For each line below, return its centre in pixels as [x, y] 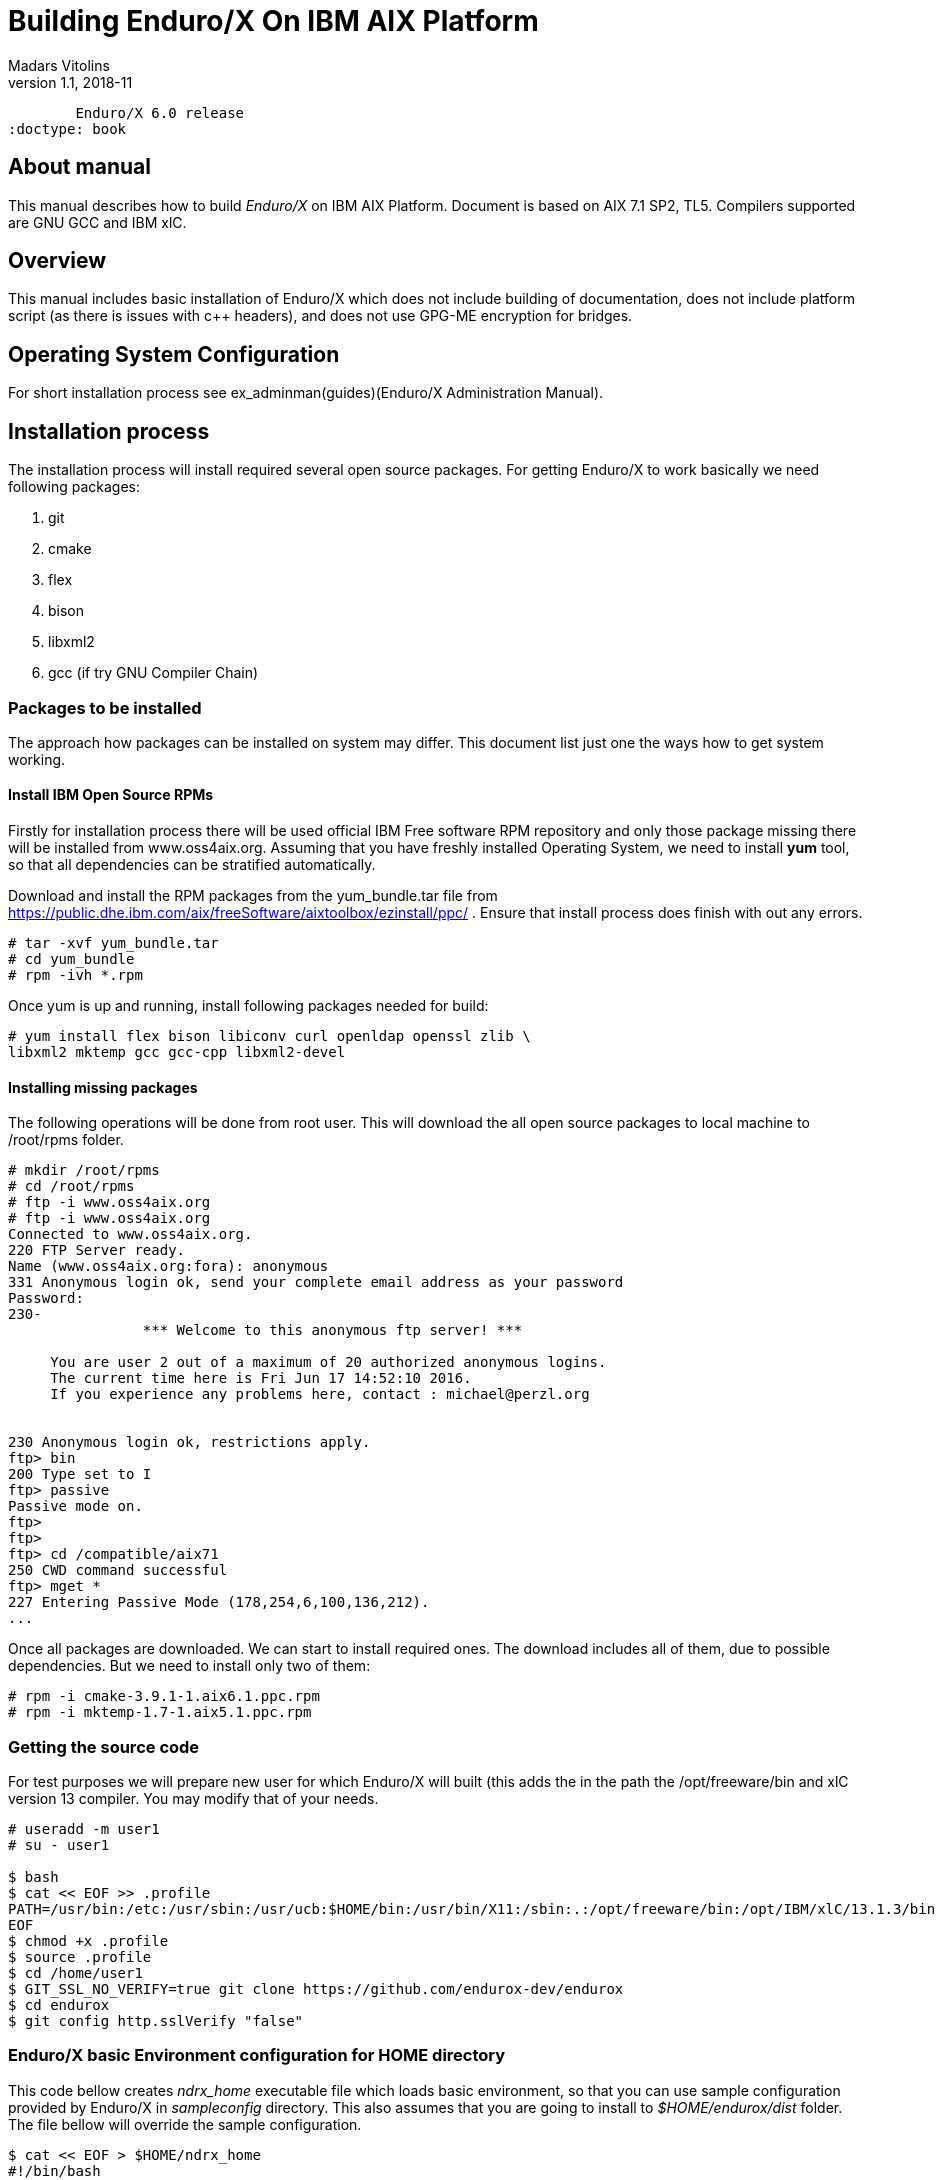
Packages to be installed [105, 707]
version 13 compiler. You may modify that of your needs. [193, 1799]
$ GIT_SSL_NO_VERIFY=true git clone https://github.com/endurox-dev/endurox [316, 1989]
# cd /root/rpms [71, 1186]
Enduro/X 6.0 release [160, 112]
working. [37, 759]
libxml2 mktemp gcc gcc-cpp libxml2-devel [177, 1052]
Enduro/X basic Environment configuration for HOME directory [257, 2055]
